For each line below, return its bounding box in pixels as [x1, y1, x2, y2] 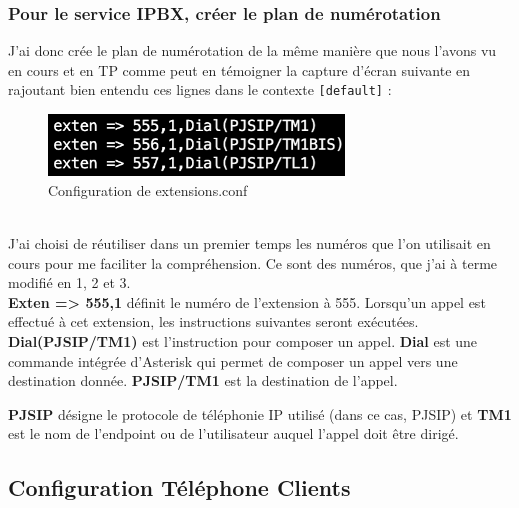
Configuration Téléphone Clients [8, 472, 351, 503]
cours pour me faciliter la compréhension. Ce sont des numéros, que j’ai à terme [8, 252, 498, 273]
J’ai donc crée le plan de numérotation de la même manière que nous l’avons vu [8, 40, 497, 61]
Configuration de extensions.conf [48, 179, 248, 200]
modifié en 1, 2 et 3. [8, 272, 131, 293]
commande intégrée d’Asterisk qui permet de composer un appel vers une [8, 350, 458, 371]
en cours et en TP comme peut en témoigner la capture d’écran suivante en [8, 59, 471, 80]
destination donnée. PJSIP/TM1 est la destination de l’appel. [8, 370, 398, 391]
